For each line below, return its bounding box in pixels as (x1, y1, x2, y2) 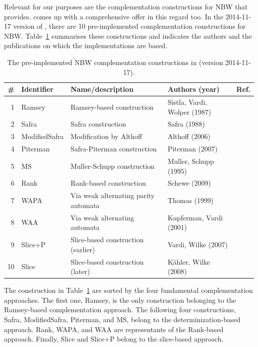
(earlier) (70, 244, 95, 254)
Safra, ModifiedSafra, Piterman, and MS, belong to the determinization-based (4, 314, 241, 325)
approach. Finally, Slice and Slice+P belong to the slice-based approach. (4, 334, 224, 344)
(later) (70, 266, 90, 277)
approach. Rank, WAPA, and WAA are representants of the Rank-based (4, 324, 224, 334)
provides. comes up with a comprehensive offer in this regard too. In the (4, 11, 223, 21)
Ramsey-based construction (70, 101, 154, 112)
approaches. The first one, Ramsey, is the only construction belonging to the (4, 294, 236, 305)
